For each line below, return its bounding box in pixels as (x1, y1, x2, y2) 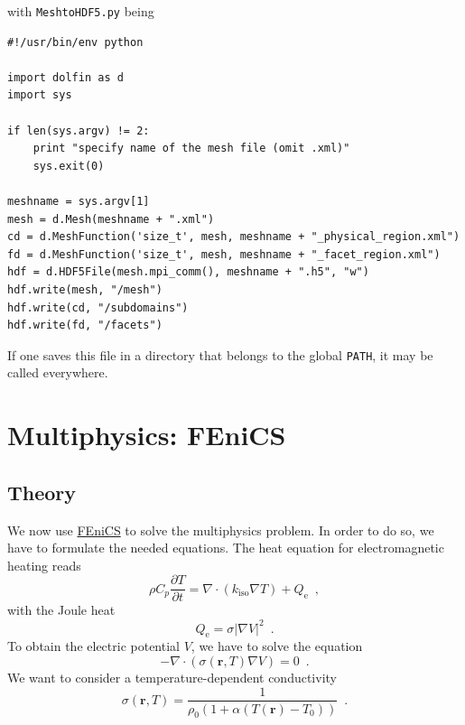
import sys (7, 88, 72, 102)
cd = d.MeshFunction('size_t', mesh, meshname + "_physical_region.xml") (7, 230, 460, 244)
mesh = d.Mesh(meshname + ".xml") (7, 212, 215, 226)
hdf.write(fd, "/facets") (7, 319, 163, 332)
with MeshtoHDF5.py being (7, 2, 154, 20)
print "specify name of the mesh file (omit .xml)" (33, 142, 350, 155)
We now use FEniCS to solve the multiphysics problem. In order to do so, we (7, 520, 434, 539)
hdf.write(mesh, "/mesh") (7, 283, 163, 296)
